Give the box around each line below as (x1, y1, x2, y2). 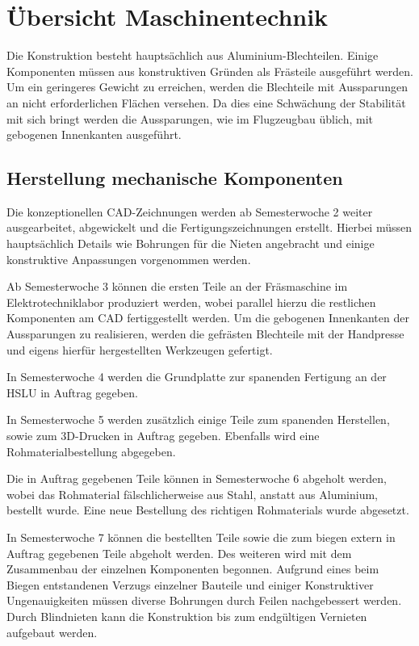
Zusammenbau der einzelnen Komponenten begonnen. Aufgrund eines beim (6, 560, 379, 577)
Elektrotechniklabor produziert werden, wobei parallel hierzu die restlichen (6, 293, 376, 310)
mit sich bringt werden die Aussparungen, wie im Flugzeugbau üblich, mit (6, 110, 374, 127)
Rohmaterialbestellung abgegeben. (6, 443, 176, 459)
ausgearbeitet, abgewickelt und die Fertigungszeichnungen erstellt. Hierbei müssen (6, 219, 413, 236)
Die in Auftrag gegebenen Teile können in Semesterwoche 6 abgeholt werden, (6, 470, 387, 487)
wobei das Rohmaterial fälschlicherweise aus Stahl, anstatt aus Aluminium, (6, 485, 379, 502)
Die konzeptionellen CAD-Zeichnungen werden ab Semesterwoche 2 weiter (6, 203, 373, 220)
